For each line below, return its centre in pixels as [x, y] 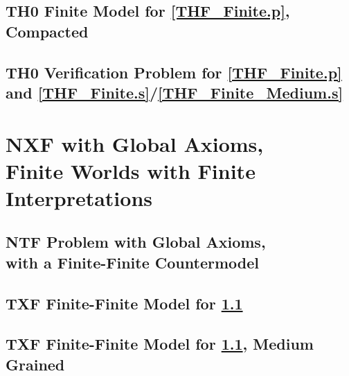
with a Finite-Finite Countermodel [132, 262]
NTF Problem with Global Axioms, [136, 242]
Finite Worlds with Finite [131, 170]
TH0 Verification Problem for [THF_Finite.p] [174, 72]
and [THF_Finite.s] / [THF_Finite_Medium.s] [174, 92]
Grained [35, 364]
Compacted [47, 31]
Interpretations [79, 197]
